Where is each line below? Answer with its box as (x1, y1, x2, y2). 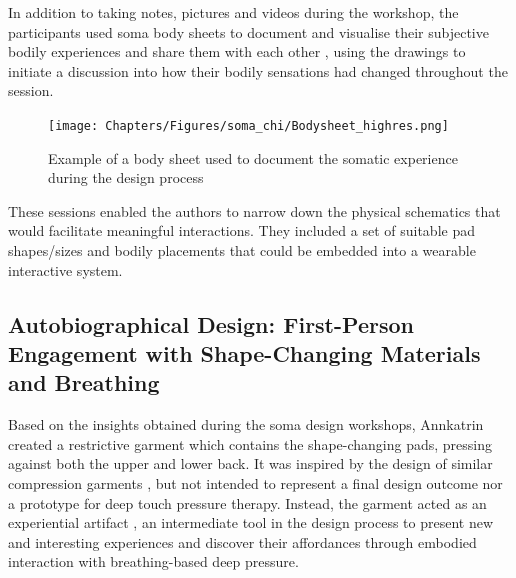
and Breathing (8, 367, 160, 398)
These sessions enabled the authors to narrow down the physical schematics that (8, 200, 501, 221)
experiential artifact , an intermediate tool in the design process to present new (8, 512, 494, 533)
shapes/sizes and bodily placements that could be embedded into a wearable (8, 240, 476, 260)
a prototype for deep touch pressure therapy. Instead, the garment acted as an (8, 492, 487, 513)
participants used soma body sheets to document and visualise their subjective (8, 21, 489, 42)
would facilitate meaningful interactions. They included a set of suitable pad (8, 220, 475, 241)
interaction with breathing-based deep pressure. (8, 551, 299, 572)
